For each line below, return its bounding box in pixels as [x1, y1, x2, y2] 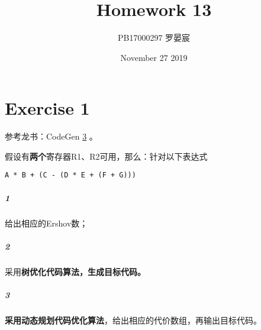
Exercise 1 [5, 96, 90, 120]
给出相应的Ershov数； [5, 216, 88, 229]
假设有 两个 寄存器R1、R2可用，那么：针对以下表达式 [5, 150, 208, 162]
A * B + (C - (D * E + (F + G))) [5, 171, 136, 180]
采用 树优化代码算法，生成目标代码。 [5, 265, 146, 277]
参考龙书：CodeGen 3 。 [5, 130, 98, 143]
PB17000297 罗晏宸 [117, 31, 191, 44]
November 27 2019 [120, 51, 188, 63]
